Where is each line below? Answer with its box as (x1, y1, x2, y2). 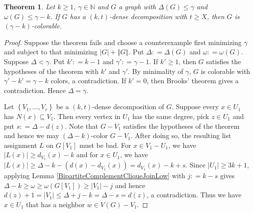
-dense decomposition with (109, 11, 187, 21)
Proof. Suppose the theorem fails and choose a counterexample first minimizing (4, 37, 242, 47)
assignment (4, 140, 37, 150)
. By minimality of (127, 66, 183, 76)
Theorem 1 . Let (4, 1, 55, 11)
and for (76, 149, 98, 160)
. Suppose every (172, 101, 219, 112)
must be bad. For (79, 140, 131, 150)
